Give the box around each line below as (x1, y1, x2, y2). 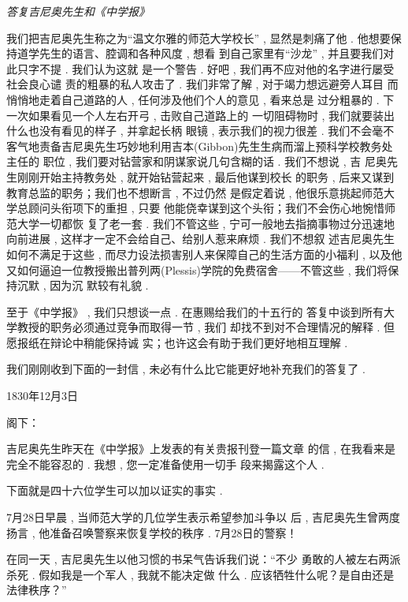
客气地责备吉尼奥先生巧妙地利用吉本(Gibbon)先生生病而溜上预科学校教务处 (6, 137, 393, 154)
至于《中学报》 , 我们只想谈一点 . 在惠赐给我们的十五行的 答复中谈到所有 (6, 303, 384, 320)
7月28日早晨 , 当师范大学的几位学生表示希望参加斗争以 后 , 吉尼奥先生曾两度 (6, 509, 401, 525)
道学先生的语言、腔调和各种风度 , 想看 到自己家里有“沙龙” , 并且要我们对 (17, 45, 395, 62)
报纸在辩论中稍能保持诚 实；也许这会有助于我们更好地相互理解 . (17, 334, 348, 350)
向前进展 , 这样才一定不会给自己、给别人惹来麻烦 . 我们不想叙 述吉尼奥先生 (6, 230, 395, 247)
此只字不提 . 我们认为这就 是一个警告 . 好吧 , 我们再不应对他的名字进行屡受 (6, 60, 395, 77)
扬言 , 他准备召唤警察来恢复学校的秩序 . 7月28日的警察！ (6, 524, 298, 540)
